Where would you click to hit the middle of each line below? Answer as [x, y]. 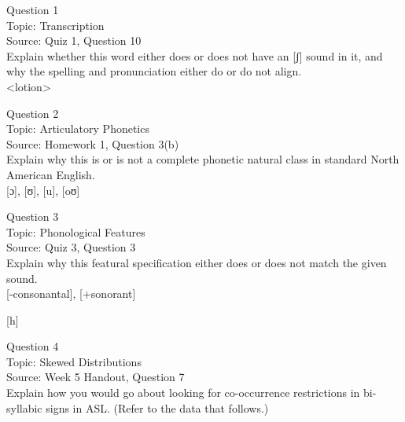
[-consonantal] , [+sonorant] [71, 294]
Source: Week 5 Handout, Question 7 [96, 377]
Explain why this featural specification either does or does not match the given [197, 262]
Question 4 [33, 346]
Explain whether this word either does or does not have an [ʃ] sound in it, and [195, 55]
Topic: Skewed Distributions [74, 361]
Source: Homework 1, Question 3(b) [93, 143]
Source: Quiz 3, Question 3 [71, 247]
